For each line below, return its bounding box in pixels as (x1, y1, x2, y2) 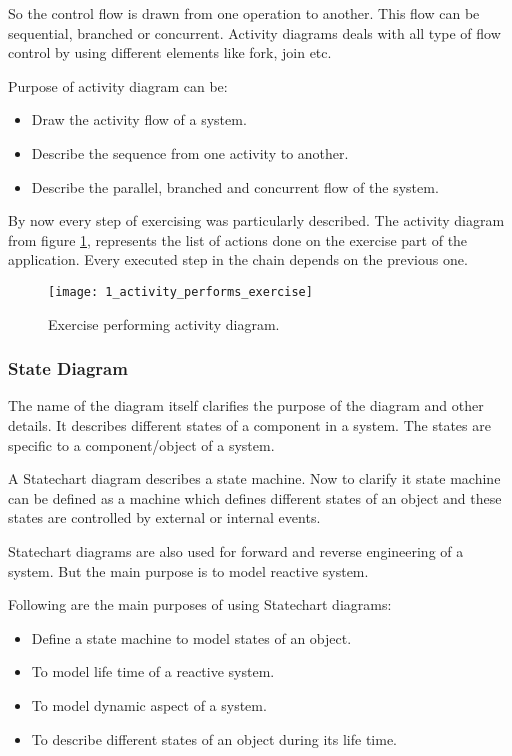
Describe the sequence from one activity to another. (31, 142, 349, 163)
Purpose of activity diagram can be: (8, 75, 228, 96)
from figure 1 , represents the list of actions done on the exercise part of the (8, 229, 468, 250)
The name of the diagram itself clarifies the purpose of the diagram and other (8, 395, 484, 416)
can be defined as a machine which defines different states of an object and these (8, 487, 502, 508)
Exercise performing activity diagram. (48, 313, 280, 334)
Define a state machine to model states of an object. (31, 627, 352, 648)
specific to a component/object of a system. (8, 434, 275, 455)
